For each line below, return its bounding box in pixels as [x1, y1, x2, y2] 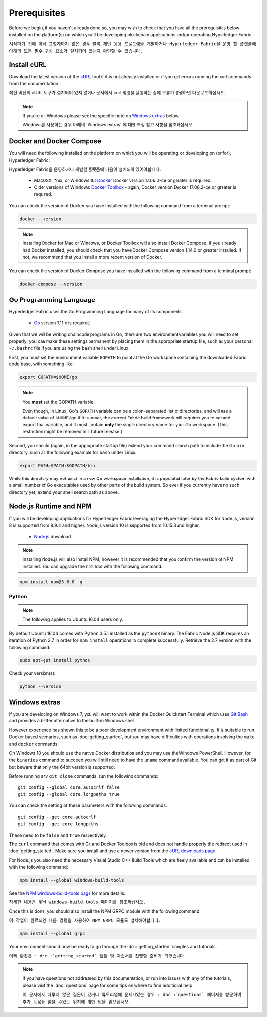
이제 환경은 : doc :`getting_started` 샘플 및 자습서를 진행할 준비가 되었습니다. [9, 953, 187, 958]
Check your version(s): [9, 670, 56, 676]
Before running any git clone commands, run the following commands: [9, 773, 158, 779]
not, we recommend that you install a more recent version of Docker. [22, 254, 163, 260]
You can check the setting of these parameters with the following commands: [9, 802, 167, 808]
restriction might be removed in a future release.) [22, 429, 123, 435]
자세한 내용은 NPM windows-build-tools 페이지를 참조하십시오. [9, 899, 146, 905]
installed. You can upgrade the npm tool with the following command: [22, 563, 163, 569]
